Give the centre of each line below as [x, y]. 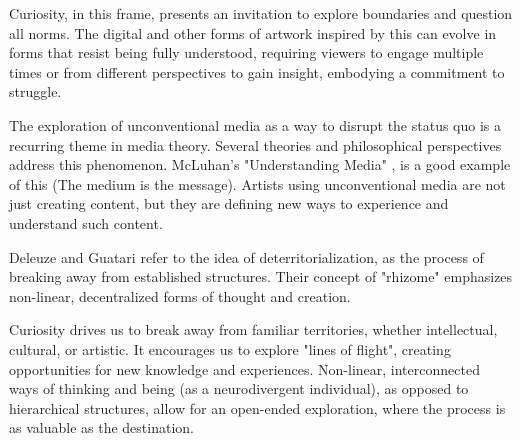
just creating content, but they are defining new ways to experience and [229, 203]
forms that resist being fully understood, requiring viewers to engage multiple [246, 52]
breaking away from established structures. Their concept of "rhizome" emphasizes [261, 276]
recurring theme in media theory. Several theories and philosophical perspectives [255, 144]
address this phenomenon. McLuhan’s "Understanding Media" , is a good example [260, 164]
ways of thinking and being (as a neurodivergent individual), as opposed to [239, 388]
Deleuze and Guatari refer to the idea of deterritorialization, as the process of [246, 256]
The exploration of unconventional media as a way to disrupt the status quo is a [255, 124]
